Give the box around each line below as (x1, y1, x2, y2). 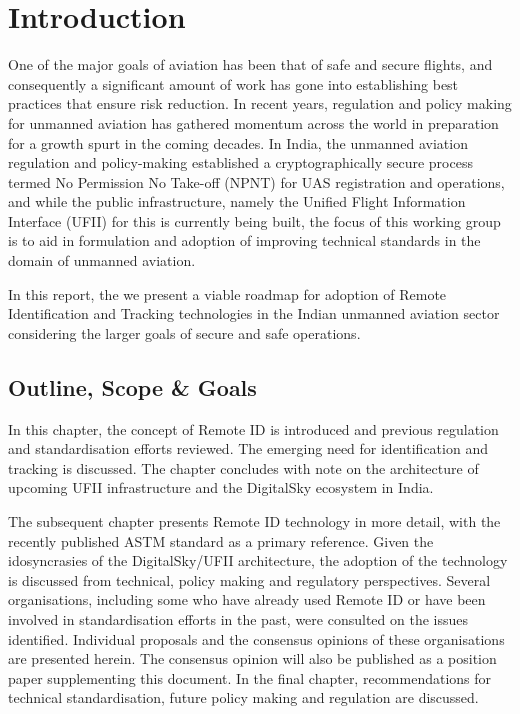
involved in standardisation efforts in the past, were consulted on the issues (8, 608, 468, 629)
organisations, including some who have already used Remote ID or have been (8, 589, 486, 610)
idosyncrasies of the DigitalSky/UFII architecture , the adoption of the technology (8, 550, 508, 571)
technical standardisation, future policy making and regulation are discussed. (8, 687, 479, 708)
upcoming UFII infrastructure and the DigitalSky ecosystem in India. (8, 477, 434, 498)
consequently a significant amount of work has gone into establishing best (8, 73, 459, 94)
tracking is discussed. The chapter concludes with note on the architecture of (8, 457, 479, 478)
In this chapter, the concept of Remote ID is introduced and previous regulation (8, 418, 499, 439)
